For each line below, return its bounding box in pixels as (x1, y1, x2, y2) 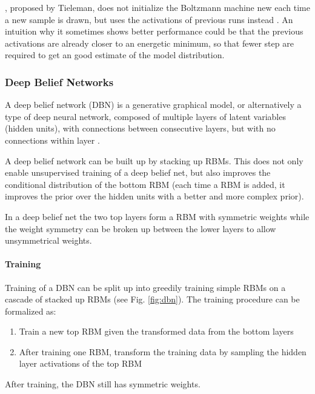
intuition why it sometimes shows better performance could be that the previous (5, 25, 303, 38)
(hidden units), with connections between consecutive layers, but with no (5, 122, 276, 135)
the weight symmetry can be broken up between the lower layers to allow (5, 222, 276, 235)
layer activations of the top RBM (19, 357, 142, 370)
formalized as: (5, 304, 56, 317)
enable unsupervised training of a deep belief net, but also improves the (5, 166, 271, 179)
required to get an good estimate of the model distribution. (5, 48, 225, 61)
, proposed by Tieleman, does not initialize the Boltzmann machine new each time (5, 1, 310, 13)
